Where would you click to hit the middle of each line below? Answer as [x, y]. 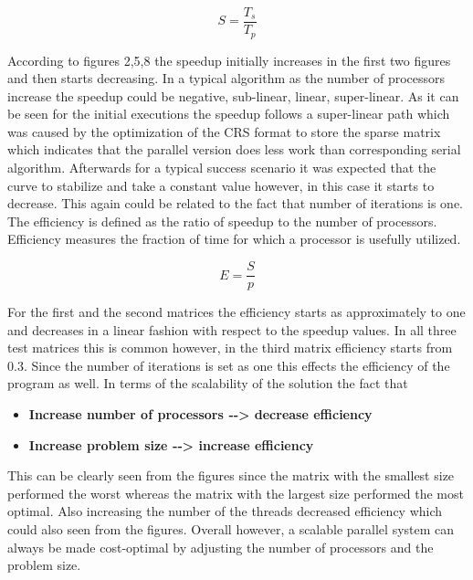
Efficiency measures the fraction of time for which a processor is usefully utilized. [234, 239]
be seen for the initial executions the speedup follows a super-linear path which [229, 114]
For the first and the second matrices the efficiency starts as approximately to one [236, 312]
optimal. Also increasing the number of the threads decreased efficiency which [225, 511]
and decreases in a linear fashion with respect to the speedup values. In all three [232, 329]
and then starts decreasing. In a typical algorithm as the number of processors [226, 78]
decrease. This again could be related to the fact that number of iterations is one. [235, 203]
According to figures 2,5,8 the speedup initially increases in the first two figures [229, 60]
